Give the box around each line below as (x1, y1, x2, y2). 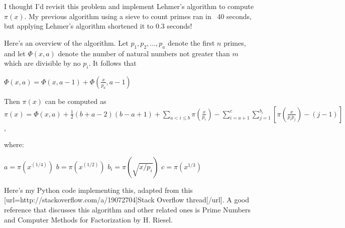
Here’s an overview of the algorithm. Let (4, 37, 129, 48)
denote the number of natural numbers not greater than (58, 48, 230, 58)
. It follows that (88, 58, 137, 68)
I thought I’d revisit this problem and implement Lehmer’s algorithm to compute (4, 1, 254, 11)
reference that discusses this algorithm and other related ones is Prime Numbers (4, 204, 251, 214)
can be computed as (45, 95, 106, 106)
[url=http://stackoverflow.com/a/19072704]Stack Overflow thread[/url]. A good (4, 194, 249, 205)
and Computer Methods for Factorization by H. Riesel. (4, 214, 173, 224)
